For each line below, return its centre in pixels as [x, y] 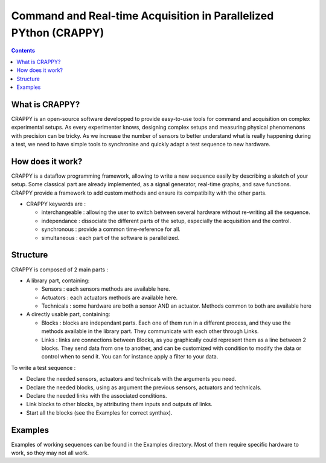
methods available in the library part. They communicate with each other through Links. [150, 331]
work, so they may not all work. [50, 453]
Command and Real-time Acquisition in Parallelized [142, 16]
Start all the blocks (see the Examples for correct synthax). [99, 413]
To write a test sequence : [43, 367]
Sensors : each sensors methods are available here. [106, 289]
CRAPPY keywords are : [56, 204]
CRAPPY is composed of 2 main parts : [60, 270]
